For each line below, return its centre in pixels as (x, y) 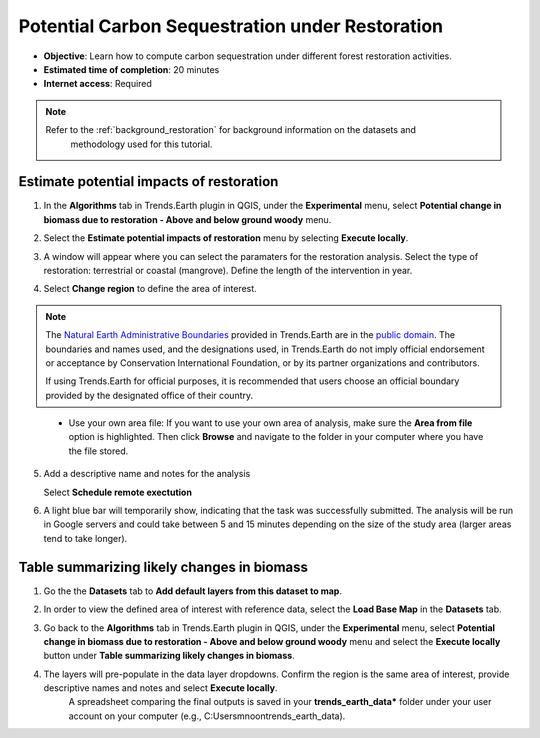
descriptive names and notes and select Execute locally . (160, 688)
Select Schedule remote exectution (117, 492)
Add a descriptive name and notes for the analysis (147, 474)
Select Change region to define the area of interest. (150, 289)
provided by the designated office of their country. (149, 395)
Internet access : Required (97, 84)
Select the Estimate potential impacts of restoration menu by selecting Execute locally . (226, 238)
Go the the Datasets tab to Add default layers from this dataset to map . (192, 591)
